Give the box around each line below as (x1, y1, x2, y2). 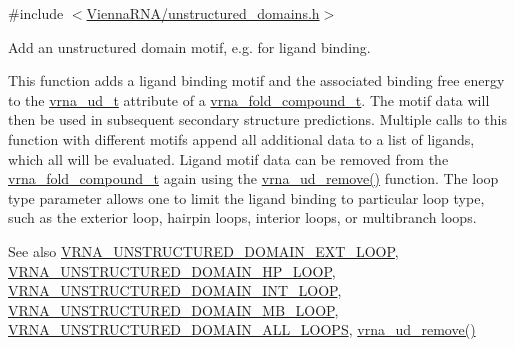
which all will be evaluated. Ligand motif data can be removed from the (8, 148, 449, 169)
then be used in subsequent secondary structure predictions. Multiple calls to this (8, 109, 507, 130)
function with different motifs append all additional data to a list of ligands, (8, 128, 475, 149)
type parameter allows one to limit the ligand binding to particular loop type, (8, 187, 485, 208)
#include (8, 3, 64, 23)
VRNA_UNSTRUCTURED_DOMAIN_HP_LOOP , (8, 260, 336, 281)
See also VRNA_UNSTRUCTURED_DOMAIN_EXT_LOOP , (8, 240, 399, 261)
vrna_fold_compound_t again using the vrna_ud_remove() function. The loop (8, 168, 499, 189)
